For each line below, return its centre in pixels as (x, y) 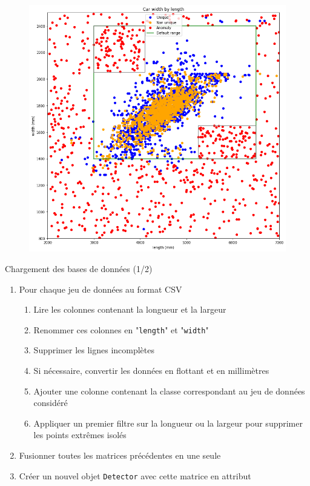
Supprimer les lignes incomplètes (94, 350)
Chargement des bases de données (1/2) (79, 269)
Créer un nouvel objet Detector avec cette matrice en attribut (135, 475)
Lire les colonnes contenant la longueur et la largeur (130, 309)
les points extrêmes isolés (80, 435)
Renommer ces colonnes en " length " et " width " (121, 329)
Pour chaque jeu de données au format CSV (101, 289)
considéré (51, 403)
